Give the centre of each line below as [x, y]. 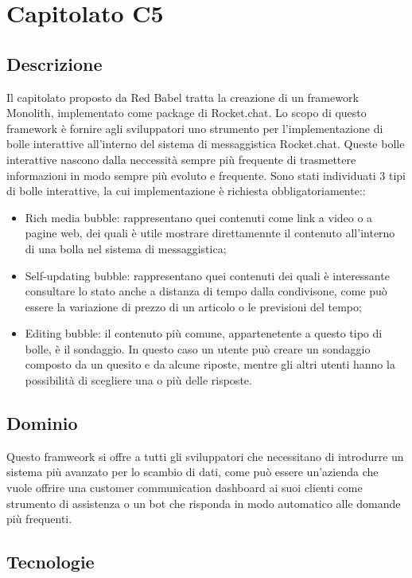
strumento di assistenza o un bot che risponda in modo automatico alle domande [204, 503]
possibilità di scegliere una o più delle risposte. [138, 380]
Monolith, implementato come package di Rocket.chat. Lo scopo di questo [187, 113]
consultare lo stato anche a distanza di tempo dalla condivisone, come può [206, 291]
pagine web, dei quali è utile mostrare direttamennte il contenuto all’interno [210, 233]
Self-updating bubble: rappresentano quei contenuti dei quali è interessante [207, 275]
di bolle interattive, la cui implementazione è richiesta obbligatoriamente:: [186, 191]
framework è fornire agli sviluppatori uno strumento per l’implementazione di [195, 128]
